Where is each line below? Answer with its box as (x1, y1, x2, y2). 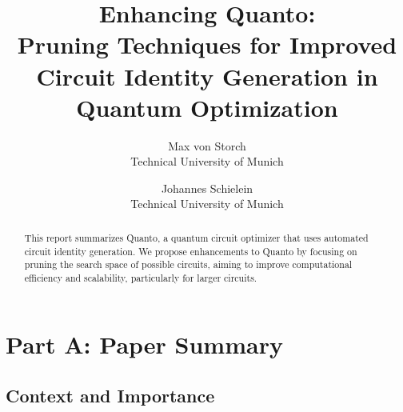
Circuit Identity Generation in (36, 59, 378, 92)
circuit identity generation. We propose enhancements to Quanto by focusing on (24, 244, 357, 258)
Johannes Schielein (161, 179, 253, 196)
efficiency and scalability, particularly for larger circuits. (24, 270, 257, 284)
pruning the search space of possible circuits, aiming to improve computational (24, 258, 353, 271)
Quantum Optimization (76, 90, 338, 123)
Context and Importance (6, 383, 215, 408)
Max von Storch (168, 137, 246, 154)
